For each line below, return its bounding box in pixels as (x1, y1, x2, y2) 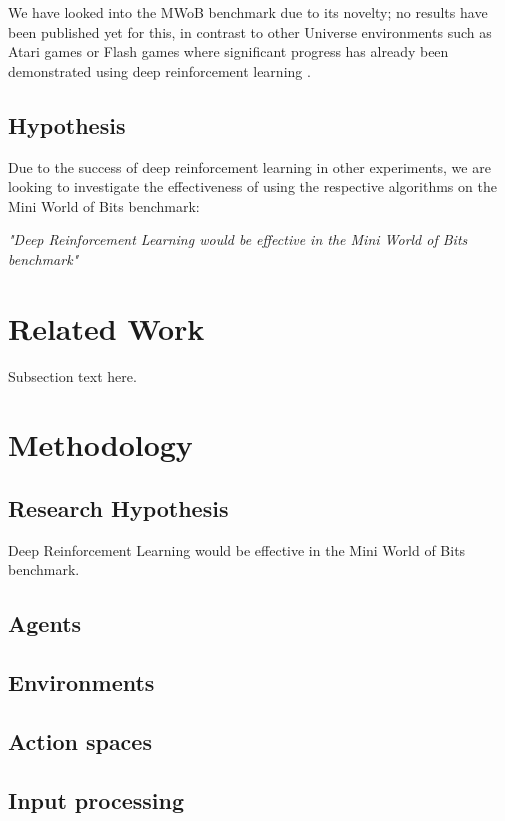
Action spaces (8, 725, 152, 756)
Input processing (8, 784, 185, 815)
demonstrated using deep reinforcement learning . (8, 60, 311, 81)
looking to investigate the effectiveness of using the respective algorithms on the (8, 176, 497, 197)
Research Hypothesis (8, 493, 229, 524)
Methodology (8, 424, 193, 465)
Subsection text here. (8, 365, 137, 386)
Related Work (8, 307, 205, 348)
